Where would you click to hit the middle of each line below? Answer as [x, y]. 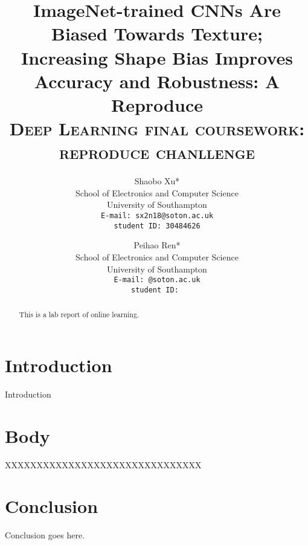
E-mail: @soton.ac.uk [157, 280]
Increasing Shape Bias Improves [157, 57]
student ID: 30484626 [157, 226]
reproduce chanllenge [157, 152]
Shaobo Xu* [157, 181]
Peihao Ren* [157, 245]
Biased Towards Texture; [157, 34]
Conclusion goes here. [45, 535]
